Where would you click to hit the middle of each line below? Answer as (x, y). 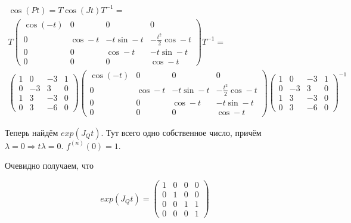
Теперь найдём (32, 132)
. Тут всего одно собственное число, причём (181, 132)
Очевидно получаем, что (49, 165)
